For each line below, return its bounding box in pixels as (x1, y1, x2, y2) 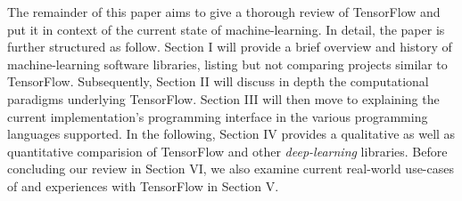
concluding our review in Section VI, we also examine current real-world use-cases (7, 159, 454, 178)
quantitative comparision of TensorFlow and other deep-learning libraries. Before (7, 141, 448, 160)
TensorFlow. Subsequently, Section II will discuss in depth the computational (7, 72, 429, 91)
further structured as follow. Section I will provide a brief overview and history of (7, 37, 452, 56)
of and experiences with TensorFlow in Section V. (7, 176, 279, 195)
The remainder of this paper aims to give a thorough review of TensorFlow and (7, 3, 441, 20)
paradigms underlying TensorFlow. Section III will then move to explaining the (7, 89, 440, 108)
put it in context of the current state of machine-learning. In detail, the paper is (7, 20, 445, 38)
